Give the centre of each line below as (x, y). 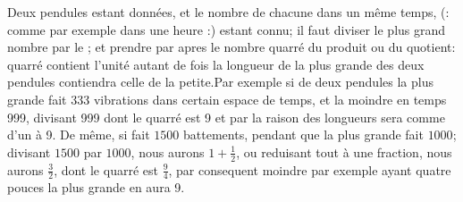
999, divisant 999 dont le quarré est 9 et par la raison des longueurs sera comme (226, 117)
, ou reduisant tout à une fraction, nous (344, 151)
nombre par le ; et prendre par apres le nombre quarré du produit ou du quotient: (231, 47)
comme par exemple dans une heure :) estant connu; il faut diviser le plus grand (227, 29)
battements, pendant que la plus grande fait (303, 135)
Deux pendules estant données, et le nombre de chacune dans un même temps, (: (228, 12)
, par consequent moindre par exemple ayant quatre (310, 169)
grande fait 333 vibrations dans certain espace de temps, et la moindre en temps (227, 99)
